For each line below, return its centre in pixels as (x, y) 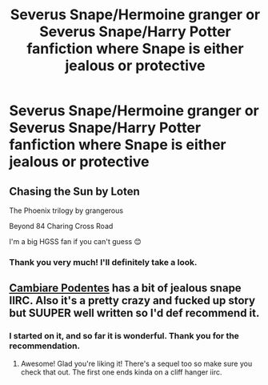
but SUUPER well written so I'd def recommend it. (134, 313)
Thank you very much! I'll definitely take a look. (103, 262)
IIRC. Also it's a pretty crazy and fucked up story (132, 301)
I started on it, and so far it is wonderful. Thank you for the (124, 336)
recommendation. (45, 346)
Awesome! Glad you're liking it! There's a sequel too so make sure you (136, 363)
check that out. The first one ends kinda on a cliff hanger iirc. (121, 372)
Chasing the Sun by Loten (75, 191)
